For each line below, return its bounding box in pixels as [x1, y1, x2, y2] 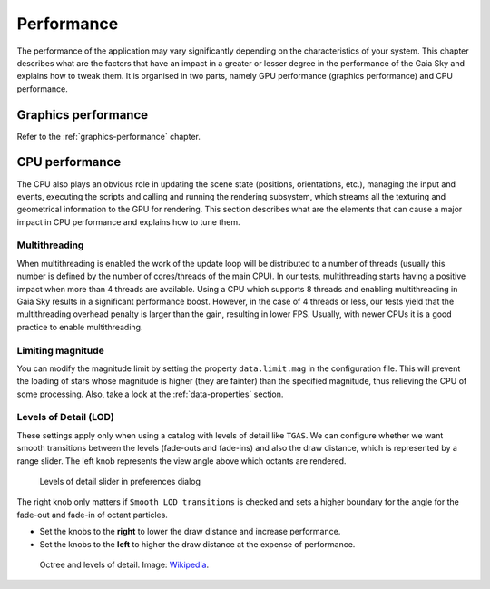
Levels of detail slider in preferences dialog [39, 476, 201, 487]
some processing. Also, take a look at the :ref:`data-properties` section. [16, 388, 284, 399]
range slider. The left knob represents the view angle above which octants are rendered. [16, 455, 347, 466]
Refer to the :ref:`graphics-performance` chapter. [16, 131, 201, 142]
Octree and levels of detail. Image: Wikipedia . [39, 559, 209, 570]
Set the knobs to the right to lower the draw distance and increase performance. [39, 526, 341, 537]
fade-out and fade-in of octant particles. [16, 509, 168, 520]
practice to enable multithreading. [16, 321, 143, 332]
